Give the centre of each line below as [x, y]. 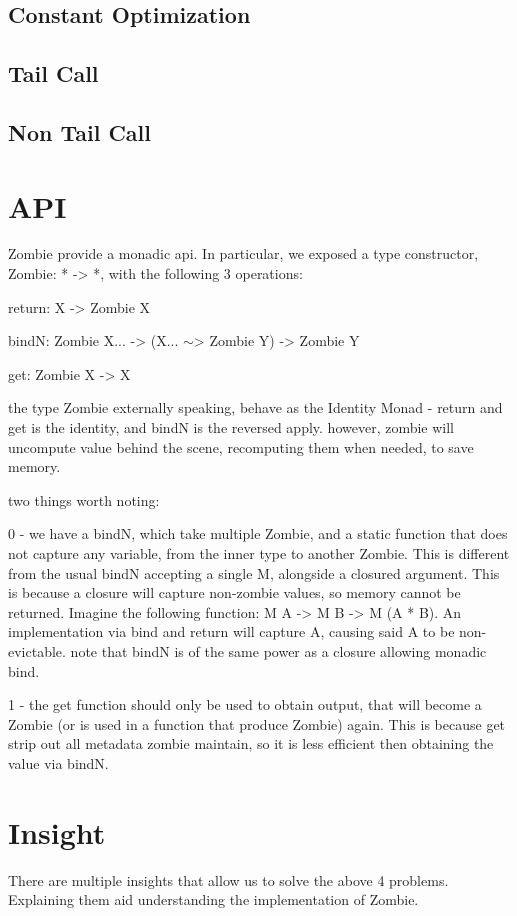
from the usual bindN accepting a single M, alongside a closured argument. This [254, 572]
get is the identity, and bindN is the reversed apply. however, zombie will [231, 427]
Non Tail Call [79, 131]
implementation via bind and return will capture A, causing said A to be [231, 631]
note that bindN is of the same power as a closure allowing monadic [278, 650]
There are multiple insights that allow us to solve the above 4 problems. [228, 879]
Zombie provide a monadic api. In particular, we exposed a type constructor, [243, 253]
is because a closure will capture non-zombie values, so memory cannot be [234, 592]
